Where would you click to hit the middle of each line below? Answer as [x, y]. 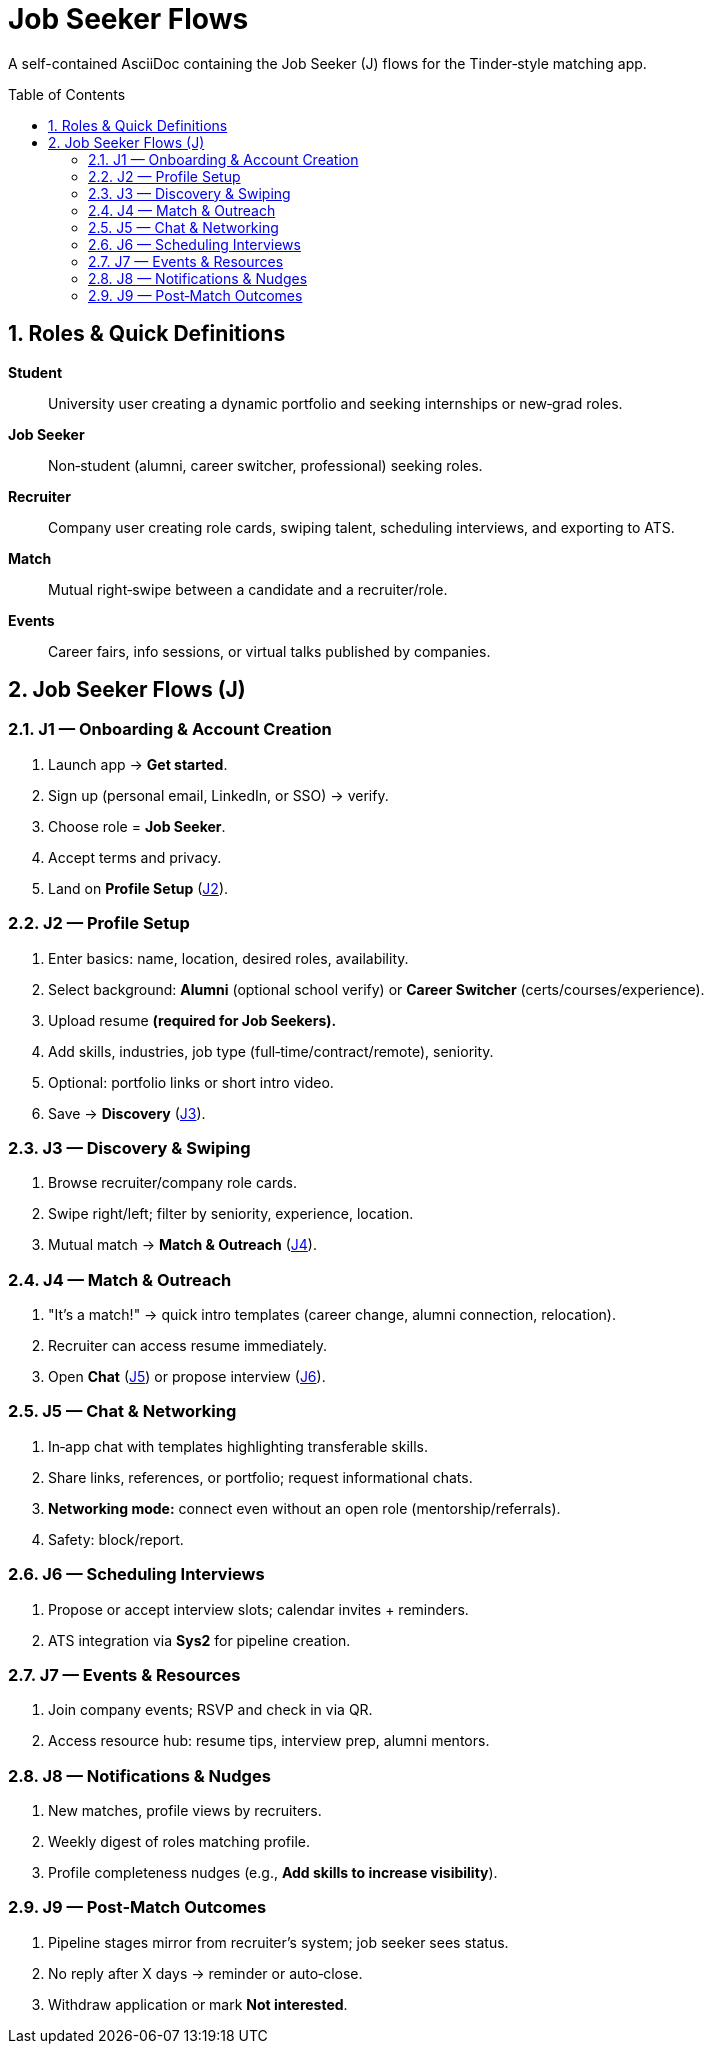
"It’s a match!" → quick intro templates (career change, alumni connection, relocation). [332, 1315]
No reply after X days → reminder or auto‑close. [205, 1973]
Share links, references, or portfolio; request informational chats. [260, 1477]
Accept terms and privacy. [135, 857]
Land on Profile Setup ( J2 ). [138, 888]
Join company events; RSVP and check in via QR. [210, 1710]
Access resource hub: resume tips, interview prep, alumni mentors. [269, 1741]
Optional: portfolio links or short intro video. [191, 1082]
